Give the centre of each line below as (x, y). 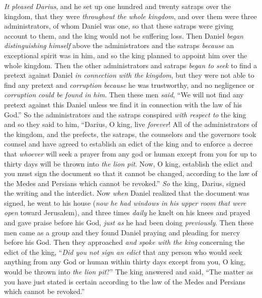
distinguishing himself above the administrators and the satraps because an (119, 45)
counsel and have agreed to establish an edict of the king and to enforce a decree (128, 144)
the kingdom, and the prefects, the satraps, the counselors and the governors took (130, 134)
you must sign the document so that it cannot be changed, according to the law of (131, 173)
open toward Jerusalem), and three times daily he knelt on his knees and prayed (127, 212)
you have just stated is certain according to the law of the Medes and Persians (125, 281)
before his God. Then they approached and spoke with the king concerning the (124, 242)
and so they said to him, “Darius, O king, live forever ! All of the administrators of (131, 124)
